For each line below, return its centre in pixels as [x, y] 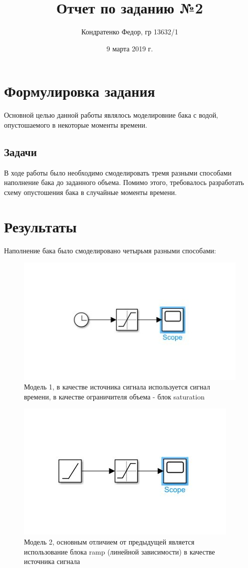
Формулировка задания [80, 91]
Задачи [20, 151]
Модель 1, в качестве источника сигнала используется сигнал [117, 387]
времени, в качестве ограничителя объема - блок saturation [114, 396]
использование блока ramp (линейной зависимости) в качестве [120, 551]
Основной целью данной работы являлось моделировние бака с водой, [111, 115]
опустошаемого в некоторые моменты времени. [76, 124]
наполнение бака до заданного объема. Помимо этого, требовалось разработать [124, 182]
